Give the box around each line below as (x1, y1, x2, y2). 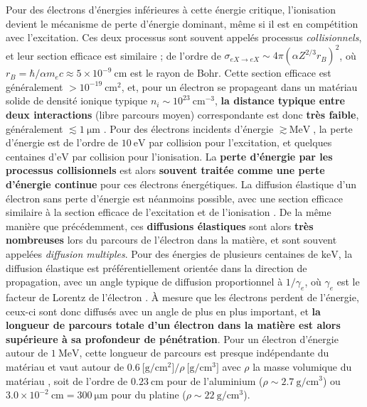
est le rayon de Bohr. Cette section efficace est (130, 65, 331, 80)
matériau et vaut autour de (6, 359, 124, 374)
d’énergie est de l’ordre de (6, 135, 119, 150)
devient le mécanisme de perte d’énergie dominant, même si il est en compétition (6, 16, 358, 31)
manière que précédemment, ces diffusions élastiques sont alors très (6, 218, 314, 233)
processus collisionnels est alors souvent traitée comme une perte (6, 163, 325, 178)
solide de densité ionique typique (6, 93, 148, 108)
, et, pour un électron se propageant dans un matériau (121, 79, 358, 94)
